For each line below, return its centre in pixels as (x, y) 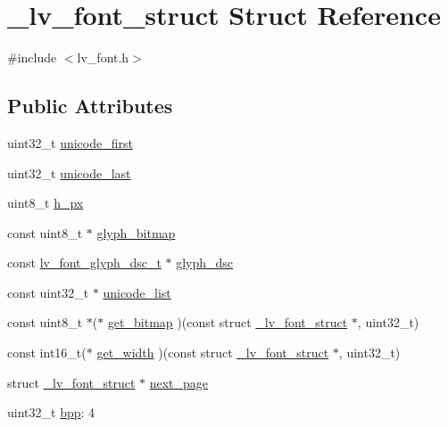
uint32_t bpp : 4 (51, 412)
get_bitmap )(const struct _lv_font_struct (228, 322)
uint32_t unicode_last (69, 172)
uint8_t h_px (46, 203)
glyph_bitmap (136, 232)
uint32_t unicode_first (70, 142)
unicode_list (137, 292)
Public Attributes (90, 106)
